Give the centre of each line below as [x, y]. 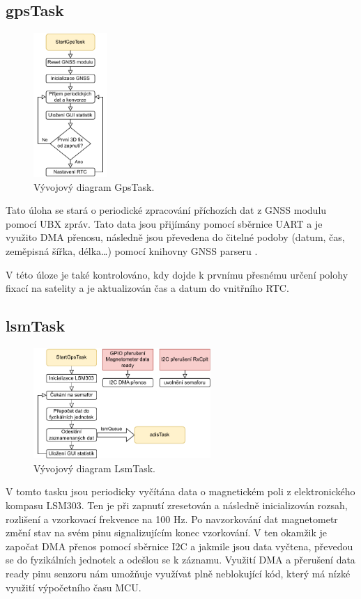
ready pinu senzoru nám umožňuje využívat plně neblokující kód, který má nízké [178, 573]
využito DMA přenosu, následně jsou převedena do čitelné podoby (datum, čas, [175, 237]
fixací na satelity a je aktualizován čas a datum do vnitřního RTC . [147, 288]
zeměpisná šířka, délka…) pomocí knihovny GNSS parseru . [132, 250]
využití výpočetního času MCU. [74, 587]
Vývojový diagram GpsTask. [94, 186]
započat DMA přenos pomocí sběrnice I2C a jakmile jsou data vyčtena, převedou [179, 546]
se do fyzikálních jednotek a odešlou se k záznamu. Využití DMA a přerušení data [180, 560]
